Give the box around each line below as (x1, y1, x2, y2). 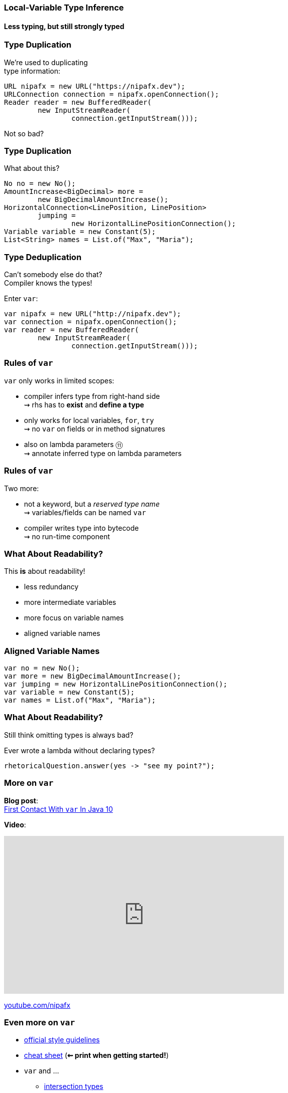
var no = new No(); (4, 664, 80, 673)
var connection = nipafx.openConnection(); (4, 318, 177, 326)
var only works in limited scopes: (4, 376, 114, 385)
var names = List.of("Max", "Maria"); (4, 696, 156, 705)
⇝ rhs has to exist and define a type (24, 400, 144, 409)
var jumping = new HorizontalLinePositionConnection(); (4, 680, 227, 689)
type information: (4, 66, 60, 75)
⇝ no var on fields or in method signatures (24, 424, 165, 433)
